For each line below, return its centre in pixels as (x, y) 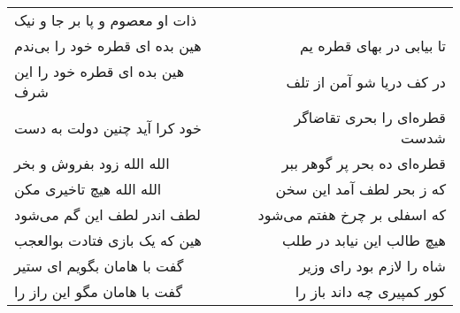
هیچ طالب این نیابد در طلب (364, 240)
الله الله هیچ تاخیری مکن (88, 189)
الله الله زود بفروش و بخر (92, 163)
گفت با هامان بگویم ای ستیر (99, 266)
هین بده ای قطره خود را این (100, 71)
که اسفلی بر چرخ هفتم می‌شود (352, 214)
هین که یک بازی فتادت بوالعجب (108, 240)
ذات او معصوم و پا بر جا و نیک (106, 20)
